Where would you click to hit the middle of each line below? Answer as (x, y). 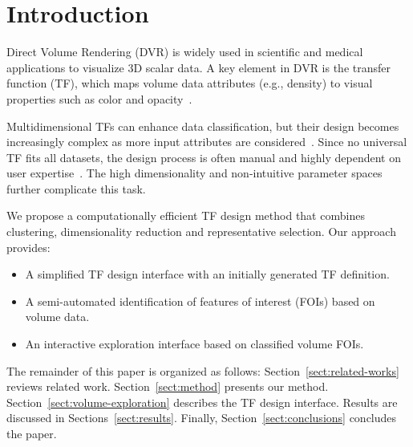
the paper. (32, 433)
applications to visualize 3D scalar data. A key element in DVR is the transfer (198, 67)
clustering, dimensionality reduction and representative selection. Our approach (201, 232)
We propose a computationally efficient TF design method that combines (186, 215)
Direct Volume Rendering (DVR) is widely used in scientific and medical (185, 52)
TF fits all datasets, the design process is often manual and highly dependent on (204, 157)
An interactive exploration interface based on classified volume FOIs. (194, 344)
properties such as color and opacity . (99, 98)
